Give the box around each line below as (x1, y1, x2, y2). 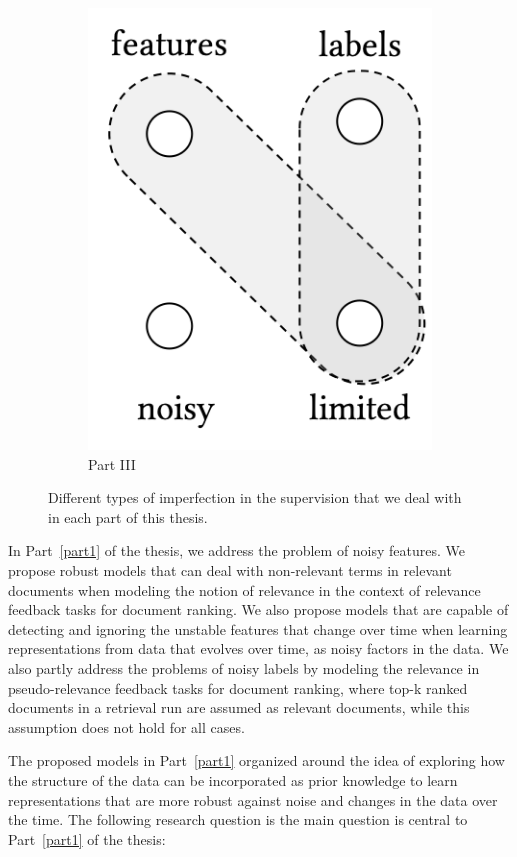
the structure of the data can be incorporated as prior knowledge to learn (8, 769, 458, 790)
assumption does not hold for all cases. (8, 716, 245, 737)
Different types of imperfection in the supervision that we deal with (48, 487, 462, 508)
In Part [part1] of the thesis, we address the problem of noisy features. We (8, 540, 466, 561)
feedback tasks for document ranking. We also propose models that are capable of (8, 599, 509, 620)
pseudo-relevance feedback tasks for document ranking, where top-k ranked (8, 677, 468, 698)
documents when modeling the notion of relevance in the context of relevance (8, 579, 481, 600)
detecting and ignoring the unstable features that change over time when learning (8, 618, 508, 639)
